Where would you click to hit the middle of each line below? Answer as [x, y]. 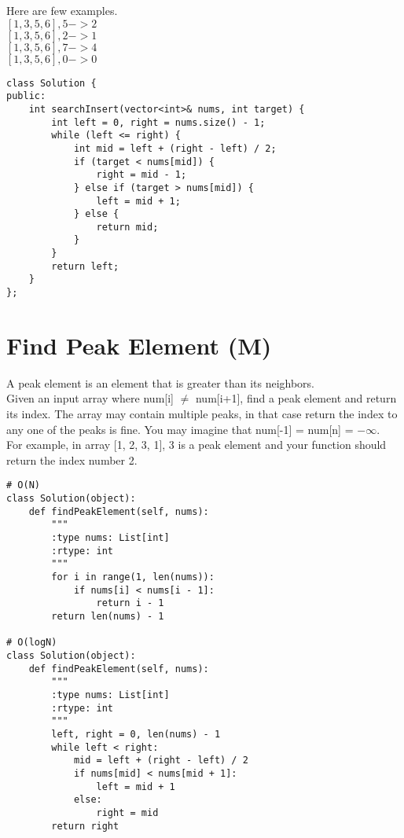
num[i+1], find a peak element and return [296, 398]
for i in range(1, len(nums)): [133, 577]
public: [26, 96]
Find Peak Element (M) [139, 345]
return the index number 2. [72, 459]
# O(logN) [32, 643]
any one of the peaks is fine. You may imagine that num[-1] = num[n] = [180, 429]
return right [85, 826]
